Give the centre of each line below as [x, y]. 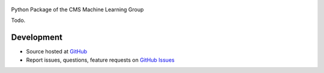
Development [37, 38]
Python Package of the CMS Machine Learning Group [77, 9]
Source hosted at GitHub [57, 52]
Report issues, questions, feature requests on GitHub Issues [100, 60]
